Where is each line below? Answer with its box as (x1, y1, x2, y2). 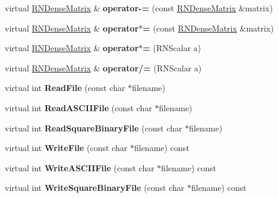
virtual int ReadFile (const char (5, 81, 125, 94)
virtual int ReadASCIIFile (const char (5, 101, 152, 114)
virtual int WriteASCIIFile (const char (5, 161, 154, 174)
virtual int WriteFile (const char (5, 142, 128, 154)
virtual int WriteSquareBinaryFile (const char (5, 181, 185, 194)
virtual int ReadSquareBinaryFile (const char (5, 121, 182, 134)
